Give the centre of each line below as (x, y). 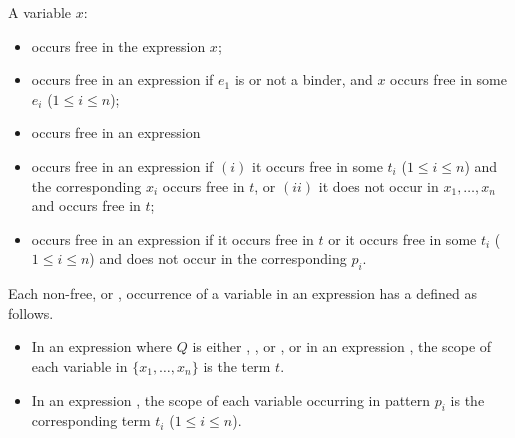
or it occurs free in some (402, 238)
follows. (31, 312)
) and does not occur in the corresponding (218, 258)
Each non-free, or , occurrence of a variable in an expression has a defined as (242, 293)
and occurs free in (86, 205)
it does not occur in (378, 185)
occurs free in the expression (118, 45)
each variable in (79, 365)
